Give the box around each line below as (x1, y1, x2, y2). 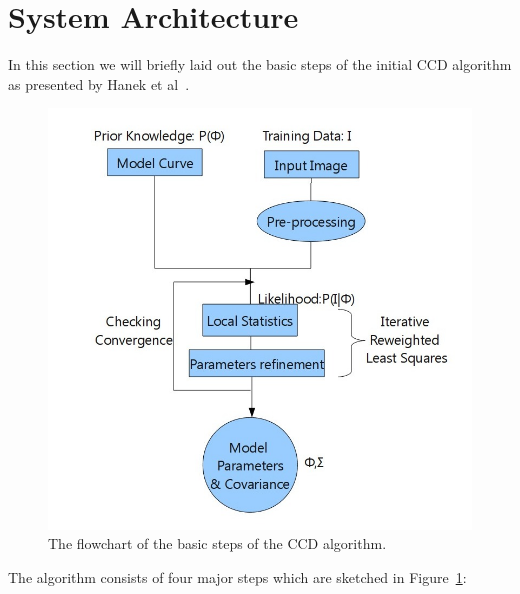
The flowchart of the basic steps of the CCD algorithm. (48, 533, 387, 554)
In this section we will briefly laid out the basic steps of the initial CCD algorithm (8, 54, 512, 75)
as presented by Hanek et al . (8, 73, 190, 94)
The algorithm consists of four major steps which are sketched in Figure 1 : (8, 566, 467, 587)
